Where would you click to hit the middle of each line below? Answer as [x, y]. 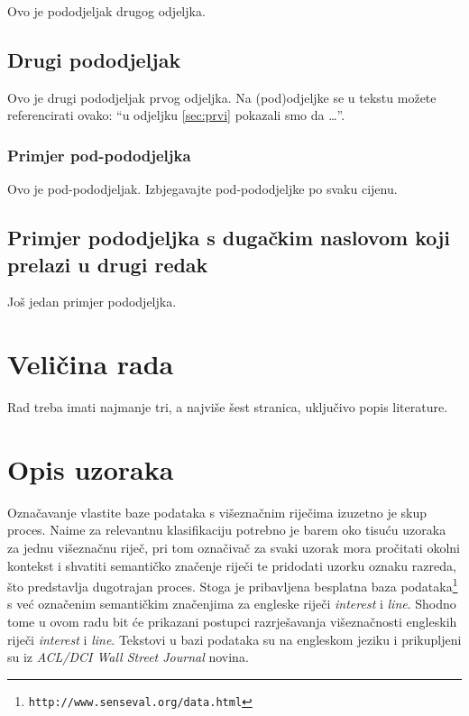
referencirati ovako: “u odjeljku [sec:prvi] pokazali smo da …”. [176, 115]
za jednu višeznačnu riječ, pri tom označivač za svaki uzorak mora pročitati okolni [234, 548]
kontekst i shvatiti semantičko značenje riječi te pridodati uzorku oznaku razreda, [232, 565]
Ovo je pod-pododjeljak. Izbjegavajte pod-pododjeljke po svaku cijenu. [202, 189]
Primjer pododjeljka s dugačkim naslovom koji [229, 238]
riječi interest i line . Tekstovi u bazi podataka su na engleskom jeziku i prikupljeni [234, 639]
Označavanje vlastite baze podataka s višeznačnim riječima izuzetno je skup [217, 512]
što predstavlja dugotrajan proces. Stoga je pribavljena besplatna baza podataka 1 [233, 585]
